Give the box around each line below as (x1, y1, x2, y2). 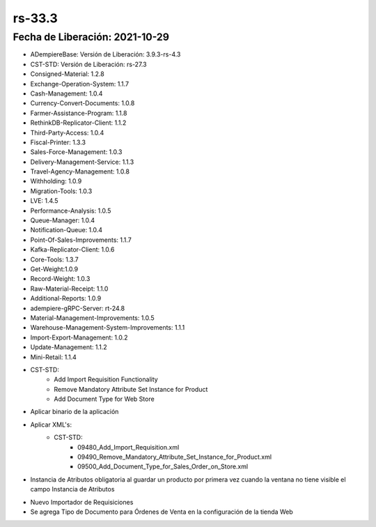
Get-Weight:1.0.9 (30, 265, 79, 273)
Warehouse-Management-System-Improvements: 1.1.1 (30, 323, 185, 332)
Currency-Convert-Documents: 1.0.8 (30, 99, 135, 107)
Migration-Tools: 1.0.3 (30, 187, 93, 195)
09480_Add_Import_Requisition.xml (77, 443, 180, 451)
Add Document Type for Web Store (54, 395, 155, 404)
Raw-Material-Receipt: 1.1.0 (30, 284, 109, 293)
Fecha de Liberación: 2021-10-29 (13, 31, 170, 43)
